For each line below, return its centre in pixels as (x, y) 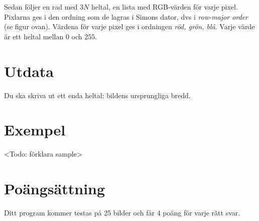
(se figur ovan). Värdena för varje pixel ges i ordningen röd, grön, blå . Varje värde (129, 26)
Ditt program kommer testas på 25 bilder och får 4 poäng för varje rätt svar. (122, 212)
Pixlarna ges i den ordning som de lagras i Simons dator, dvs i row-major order (126, 16)
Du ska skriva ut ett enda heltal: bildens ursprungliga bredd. (97, 95)
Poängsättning (55, 188)
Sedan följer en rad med (41, 7)
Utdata (29, 71)
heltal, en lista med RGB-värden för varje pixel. (164, 7)
